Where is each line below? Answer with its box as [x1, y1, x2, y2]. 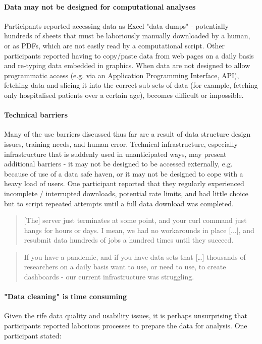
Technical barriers [4, 109, 68, 120]
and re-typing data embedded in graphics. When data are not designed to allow [4, 60, 250, 71]
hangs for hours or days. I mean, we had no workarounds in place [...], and [24, 224, 254, 235]
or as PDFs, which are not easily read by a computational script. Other [4, 40, 225, 50]
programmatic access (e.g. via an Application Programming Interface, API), [4, 70, 239, 80]
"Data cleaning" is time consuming [4, 291, 127, 302]
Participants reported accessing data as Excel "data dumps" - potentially [4, 20, 229, 31]
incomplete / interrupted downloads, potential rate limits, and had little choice [4, 188, 248, 198]
